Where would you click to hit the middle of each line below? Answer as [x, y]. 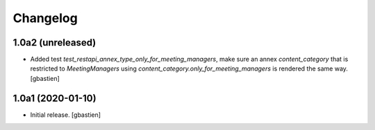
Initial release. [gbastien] [65, 115]
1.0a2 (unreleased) [55, 43]
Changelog [45, 18]
